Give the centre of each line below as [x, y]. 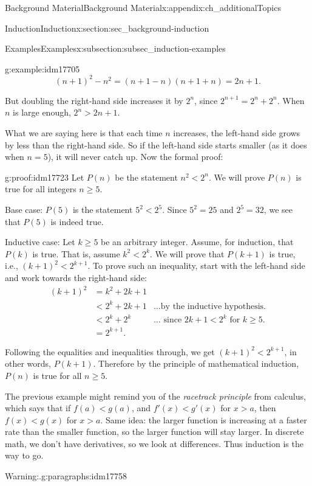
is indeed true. [77, 221]
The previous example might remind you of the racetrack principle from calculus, [155, 396]
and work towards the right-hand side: [76, 277]
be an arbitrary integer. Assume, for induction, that [197, 242]
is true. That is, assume [76, 253]
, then [265, 408]
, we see [278, 210]
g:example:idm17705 [42, 68]
